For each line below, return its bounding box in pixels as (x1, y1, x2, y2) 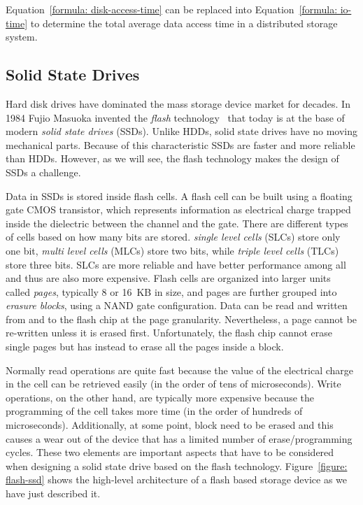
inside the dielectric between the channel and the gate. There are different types (6, 215, 348, 230)
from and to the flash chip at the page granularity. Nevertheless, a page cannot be (6, 311, 357, 326)
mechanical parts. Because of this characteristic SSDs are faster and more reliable (6, 137, 355, 152)
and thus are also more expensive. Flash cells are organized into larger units (6, 271, 331, 285)
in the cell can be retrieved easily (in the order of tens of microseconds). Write (6, 376, 341, 391)
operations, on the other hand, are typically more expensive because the (6, 390, 314, 404)
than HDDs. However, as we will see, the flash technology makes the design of (6, 151, 339, 166)
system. (6, 29, 38, 44)
